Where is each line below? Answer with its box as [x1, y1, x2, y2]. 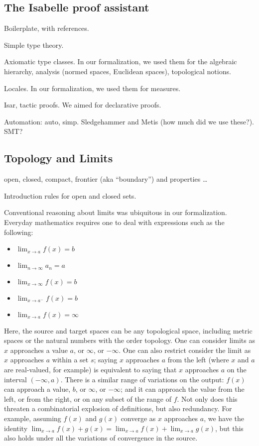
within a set [52, 354, 89, 365]
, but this [215, 423, 244, 433]
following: [4, 226, 33, 237]
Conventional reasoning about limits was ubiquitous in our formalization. [4, 207, 227, 218]
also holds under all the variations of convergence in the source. [4, 433, 198, 443]
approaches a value [10, 344, 68, 355]
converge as [121, 413, 156, 423]
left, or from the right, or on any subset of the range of [4, 393, 171, 404]
